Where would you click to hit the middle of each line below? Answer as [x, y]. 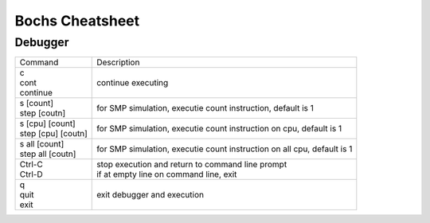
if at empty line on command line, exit [167, 174]
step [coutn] [43, 113]
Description [118, 62]
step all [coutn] [48, 154]
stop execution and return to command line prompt [192, 165]
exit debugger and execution [150, 195]
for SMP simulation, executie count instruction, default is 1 [205, 108]
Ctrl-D [31, 174]
